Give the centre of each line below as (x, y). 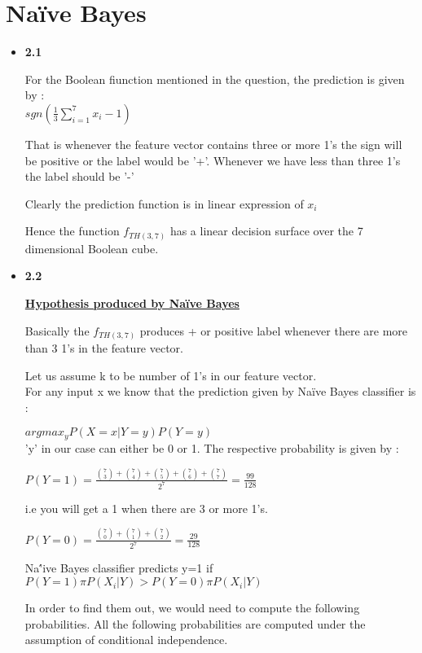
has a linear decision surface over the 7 (266, 231)
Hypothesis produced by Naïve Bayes (132, 302)
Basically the (57, 330)
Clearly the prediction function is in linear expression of (164, 203)
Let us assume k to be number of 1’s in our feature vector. (171, 375)
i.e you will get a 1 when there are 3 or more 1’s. (146, 508)
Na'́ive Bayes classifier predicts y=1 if (119, 568)
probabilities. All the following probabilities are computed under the (195, 623)
